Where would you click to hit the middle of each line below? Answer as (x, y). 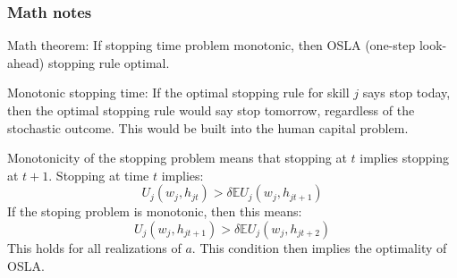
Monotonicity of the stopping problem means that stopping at (177, 158)
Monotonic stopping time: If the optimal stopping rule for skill (178, 93)
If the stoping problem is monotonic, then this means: (155, 211)
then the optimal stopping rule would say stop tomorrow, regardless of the (211, 110)
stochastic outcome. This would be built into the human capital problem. (208, 127)
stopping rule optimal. (109, 62)
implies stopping (404, 158)
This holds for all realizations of (94, 247)
